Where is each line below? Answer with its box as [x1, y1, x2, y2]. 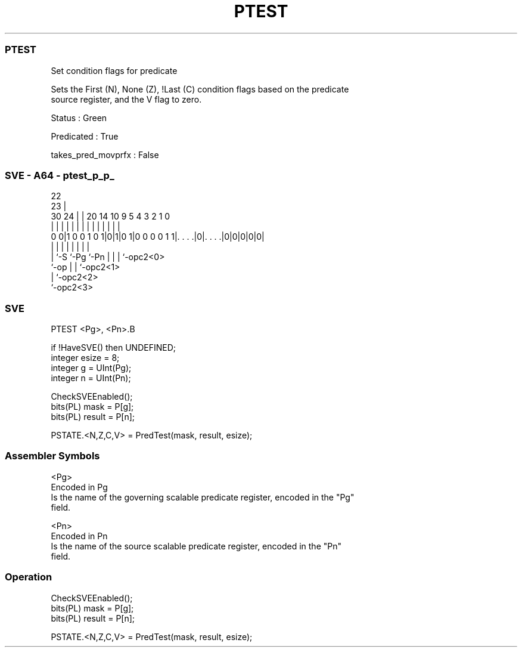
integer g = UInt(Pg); [51, 363, 132, 373]
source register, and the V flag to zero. [51, 94, 202, 104]
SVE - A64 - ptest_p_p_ [5, 169, 114, 181]
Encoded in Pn [51, 530, 108, 541]
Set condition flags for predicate [51, 65, 178, 76]
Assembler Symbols [5, 450, 100, 462]
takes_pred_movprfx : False [51, 149, 159, 160]
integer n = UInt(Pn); [51, 373, 131, 383]
